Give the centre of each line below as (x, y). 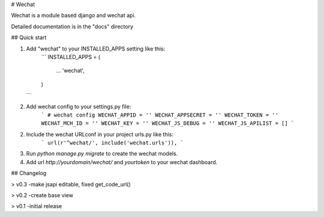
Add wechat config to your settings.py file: (79, 106)
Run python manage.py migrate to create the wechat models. (102, 154)
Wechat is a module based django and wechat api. (73, 16)
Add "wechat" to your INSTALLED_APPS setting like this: (96, 49)
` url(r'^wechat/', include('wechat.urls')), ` (112, 143)
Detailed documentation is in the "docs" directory (72, 26)
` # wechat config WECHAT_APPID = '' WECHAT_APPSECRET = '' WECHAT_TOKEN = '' (160, 115)
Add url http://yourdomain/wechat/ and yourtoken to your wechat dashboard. (122, 162)
